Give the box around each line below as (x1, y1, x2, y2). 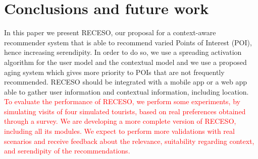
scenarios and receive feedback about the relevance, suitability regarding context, (4, 135, 254, 146)
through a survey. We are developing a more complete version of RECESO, (4, 116, 236, 126)
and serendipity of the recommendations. (4, 145, 130, 156)
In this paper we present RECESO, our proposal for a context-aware (4, 27, 216, 38)
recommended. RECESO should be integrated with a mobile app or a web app (4, 76, 247, 87)
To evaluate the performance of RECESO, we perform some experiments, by (4, 96, 240, 107)
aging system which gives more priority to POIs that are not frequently (4, 66, 225, 77)
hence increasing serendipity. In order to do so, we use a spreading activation (4, 47, 242, 57)
